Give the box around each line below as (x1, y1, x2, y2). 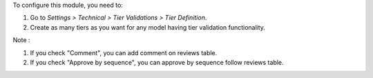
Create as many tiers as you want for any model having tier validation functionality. (30, 23, 266, 31)
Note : (12, 36, 30, 44)
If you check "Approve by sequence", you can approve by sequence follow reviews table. (30, 58, 284, 66)
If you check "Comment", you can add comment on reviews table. (30, 48, 218, 57)
